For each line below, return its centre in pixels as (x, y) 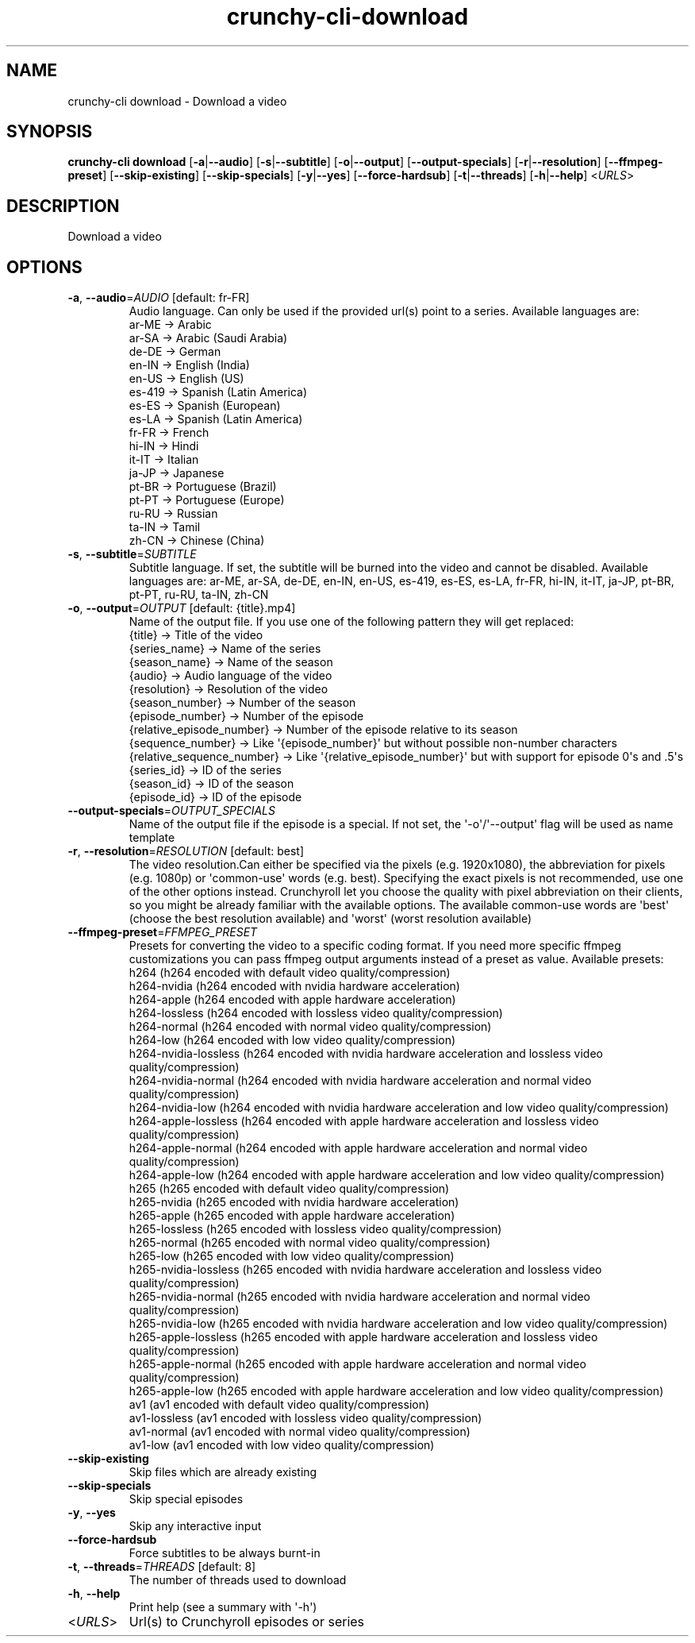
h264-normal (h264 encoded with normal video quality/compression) (310, 1027)
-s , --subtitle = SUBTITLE (132, 554)
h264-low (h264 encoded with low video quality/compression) (292, 1040)
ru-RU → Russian (173, 514)
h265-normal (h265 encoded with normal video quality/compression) (309, 1243)
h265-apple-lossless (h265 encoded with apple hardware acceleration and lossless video (363, 1337)
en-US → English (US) (186, 379)
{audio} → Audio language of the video (230, 676)
